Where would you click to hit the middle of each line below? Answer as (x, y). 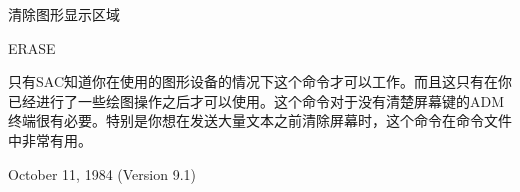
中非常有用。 (50, 139)
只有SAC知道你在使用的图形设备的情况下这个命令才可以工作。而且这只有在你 (260, 81)
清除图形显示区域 (64, 14)
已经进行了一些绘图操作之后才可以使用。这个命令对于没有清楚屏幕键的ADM (256, 100)
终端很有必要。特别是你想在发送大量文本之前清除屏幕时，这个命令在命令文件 (260, 120)
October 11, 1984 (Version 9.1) (102, 173)
